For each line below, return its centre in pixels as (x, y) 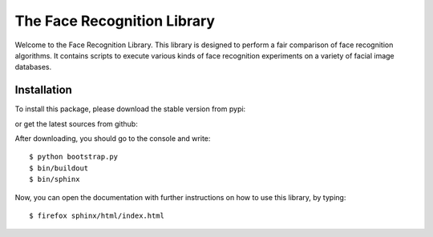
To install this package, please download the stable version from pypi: (130, 109)
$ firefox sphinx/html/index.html (97, 215)
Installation (43, 90)
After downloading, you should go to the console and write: (113, 139)
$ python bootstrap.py (74, 157)
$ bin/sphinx (55, 179)
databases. (33, 67)
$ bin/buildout (59, 168)
